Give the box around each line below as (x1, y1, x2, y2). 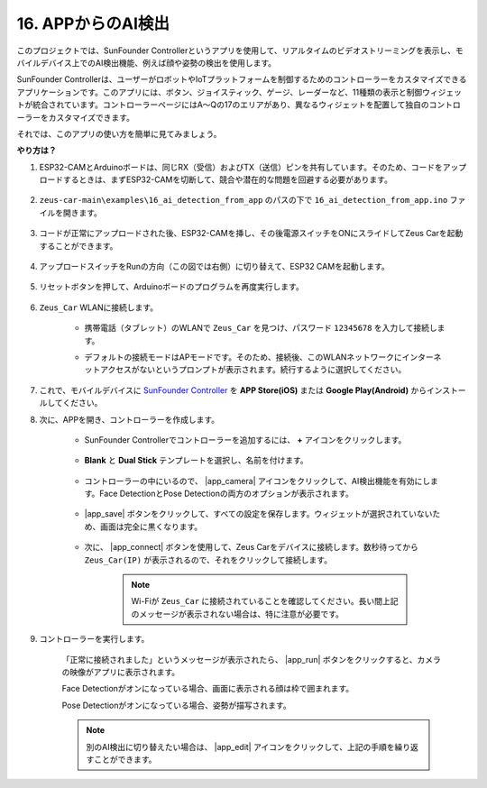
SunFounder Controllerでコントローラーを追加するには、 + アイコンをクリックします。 (84, 434, 407, 445)
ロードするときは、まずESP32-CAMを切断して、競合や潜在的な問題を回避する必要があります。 (39, 174, 392, 185)
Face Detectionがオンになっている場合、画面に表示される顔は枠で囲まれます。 (61, 683, 354, 694)
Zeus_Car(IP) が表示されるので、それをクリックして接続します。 (84, 554, 333, 565)
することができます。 (39, 240, 118, 252)
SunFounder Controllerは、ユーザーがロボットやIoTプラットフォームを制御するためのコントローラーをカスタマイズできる (16, 74, 467, 85)
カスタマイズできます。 (48, 112, 135, 123)
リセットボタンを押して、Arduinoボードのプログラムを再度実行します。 (39, 281, 304, 292)
